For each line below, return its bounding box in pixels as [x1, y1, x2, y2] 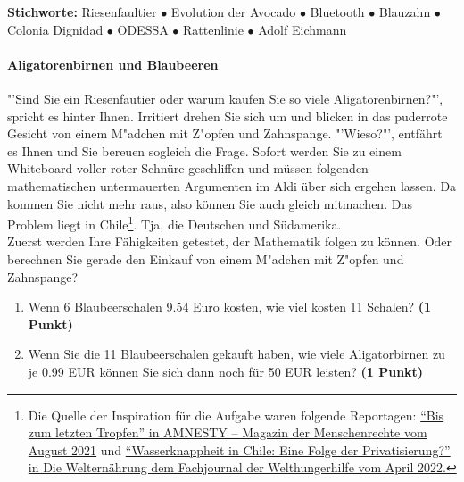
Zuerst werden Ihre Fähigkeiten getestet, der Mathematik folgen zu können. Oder [7, 232, 452, 251]
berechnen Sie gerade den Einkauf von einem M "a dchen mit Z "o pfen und [7, 249, 404, 268]
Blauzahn [378, 3, 431, 21]
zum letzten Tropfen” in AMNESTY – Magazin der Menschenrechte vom [28, 423, 427, 442]
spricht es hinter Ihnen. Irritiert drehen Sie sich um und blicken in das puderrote [7, 106, 448, 125]
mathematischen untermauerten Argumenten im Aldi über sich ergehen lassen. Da [7, 176, 457, 195]
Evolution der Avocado [170, 3, 296, 21]
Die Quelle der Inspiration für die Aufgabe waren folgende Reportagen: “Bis [28, 405, 444, 424]
